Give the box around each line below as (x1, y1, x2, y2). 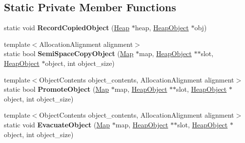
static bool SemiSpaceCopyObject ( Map (4, 48, 134, 59)
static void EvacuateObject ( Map (4, 119, 110, 129)
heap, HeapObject (135, 22, 189, 33)
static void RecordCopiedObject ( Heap (4, 22, 130, 33)
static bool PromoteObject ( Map (4, 84, 109, 94)
